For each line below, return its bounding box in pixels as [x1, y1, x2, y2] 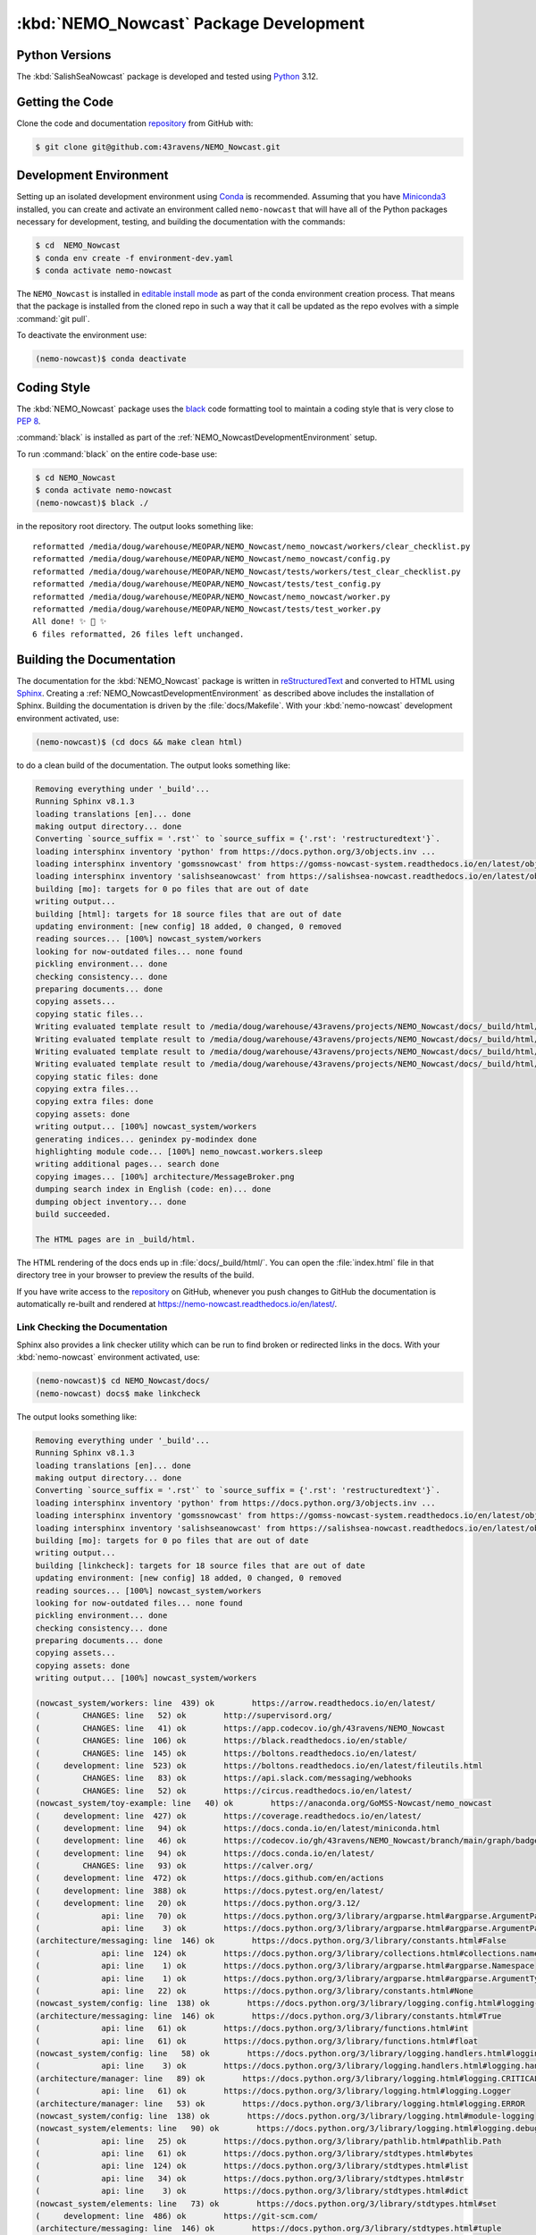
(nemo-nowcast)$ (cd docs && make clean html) [35, 737, 243, 746]
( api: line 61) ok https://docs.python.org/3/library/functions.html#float [35, 2036, 478, 2046]
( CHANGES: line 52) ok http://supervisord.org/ [35, 1710, 332, 1721]
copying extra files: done [35, 1096, 154, 1107]
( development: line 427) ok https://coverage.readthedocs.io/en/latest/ [35, 1810, 422, 1821]
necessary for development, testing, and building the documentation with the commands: [16, 216, 346, 227]
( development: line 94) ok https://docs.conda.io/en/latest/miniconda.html [35, 1823, 441, 1833]
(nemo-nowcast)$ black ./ [35, 497, 149, 508]
